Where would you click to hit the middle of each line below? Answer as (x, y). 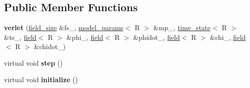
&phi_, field (85, 37)
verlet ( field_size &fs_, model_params (64, 27)
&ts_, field (20, 37)
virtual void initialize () (41, 79)
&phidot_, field (156, 37)
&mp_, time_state (182, 27)
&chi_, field (228, 37)
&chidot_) (50, 46)
